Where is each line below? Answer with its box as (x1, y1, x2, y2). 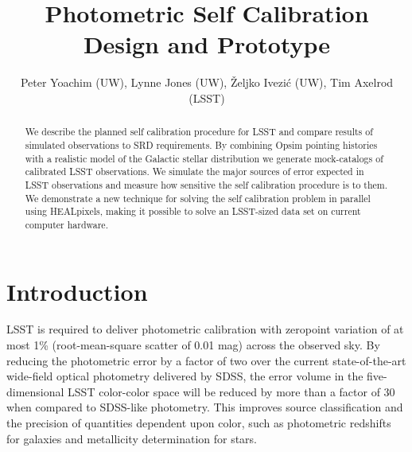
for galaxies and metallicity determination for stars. (6, 430, 258, 446)
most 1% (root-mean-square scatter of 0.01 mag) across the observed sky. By (6, 337, 380, 353)
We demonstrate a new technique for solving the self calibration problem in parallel (25, 191, 371, 205)
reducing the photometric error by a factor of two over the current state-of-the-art (6, 352, 406, 368)
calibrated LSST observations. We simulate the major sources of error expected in (25, 165, 364, 178)
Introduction (6, 275, 148, 307)
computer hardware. (25, 217, 108, 231)
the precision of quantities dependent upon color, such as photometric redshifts (6, 415, 391, 431)
